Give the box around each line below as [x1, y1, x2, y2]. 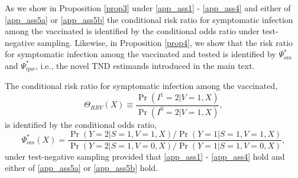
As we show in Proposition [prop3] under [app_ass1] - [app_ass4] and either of [5, 2, 291, 14]
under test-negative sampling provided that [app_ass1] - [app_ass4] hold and [5, 150, 285, 162]
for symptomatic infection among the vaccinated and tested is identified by [5, 48, 276, 60]
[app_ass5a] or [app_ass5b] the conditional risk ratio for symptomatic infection [5, 13, 293, 25]
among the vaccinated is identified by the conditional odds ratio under [5, 25, 260, 37]
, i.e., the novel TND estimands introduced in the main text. [35, 59, 255, 71]
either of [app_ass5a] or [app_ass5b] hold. [5, 161, 158, 174]
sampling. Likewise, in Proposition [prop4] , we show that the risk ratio [37, 36, 293, 48]
